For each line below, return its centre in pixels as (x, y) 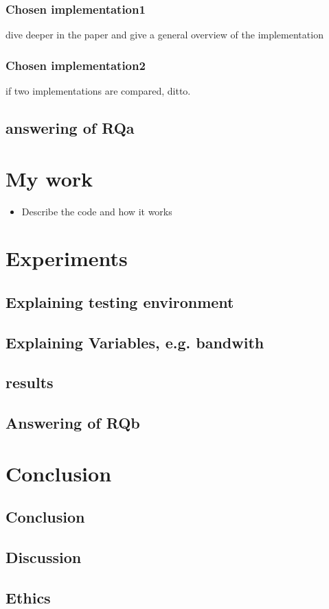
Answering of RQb (73, 423)
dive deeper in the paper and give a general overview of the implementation (164, 35)
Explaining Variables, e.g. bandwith (135, 342)
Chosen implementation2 (76, 65)
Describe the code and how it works (97, 211)
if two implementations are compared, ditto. (98, 91)
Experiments (67, 258)
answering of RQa (70, 128)
